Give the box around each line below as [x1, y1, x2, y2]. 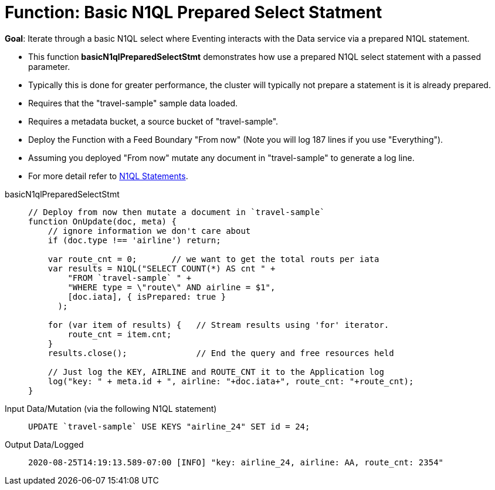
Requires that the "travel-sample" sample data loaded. [28, 98, 238, 108]
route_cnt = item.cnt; [67, 329, 172, 339]
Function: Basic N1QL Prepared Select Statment [5, 2, 382, 22]
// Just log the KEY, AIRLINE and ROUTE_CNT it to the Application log [48, 367, 384, 377]
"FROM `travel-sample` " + [67, 273, 192, 283]
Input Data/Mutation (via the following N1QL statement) [5, 403, 217, 414]
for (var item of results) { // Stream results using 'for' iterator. [48, 320, 389, 330]
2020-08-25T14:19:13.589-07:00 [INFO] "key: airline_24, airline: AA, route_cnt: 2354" [28, 457, 444, 467]
